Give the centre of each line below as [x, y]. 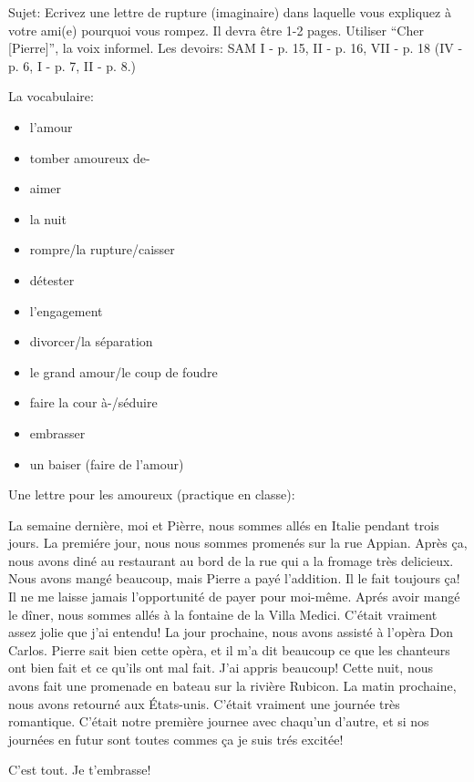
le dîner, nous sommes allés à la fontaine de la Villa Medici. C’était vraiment [223, 614]
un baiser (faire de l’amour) [107, 463]
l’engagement [66, 310]
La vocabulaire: [51, 96]
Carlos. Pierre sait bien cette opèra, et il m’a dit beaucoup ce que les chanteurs [229, 649]
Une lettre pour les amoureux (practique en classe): [152, 494]
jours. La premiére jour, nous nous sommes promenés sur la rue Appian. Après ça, [238, 543]
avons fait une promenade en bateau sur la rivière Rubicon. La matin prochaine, [232, 686]
